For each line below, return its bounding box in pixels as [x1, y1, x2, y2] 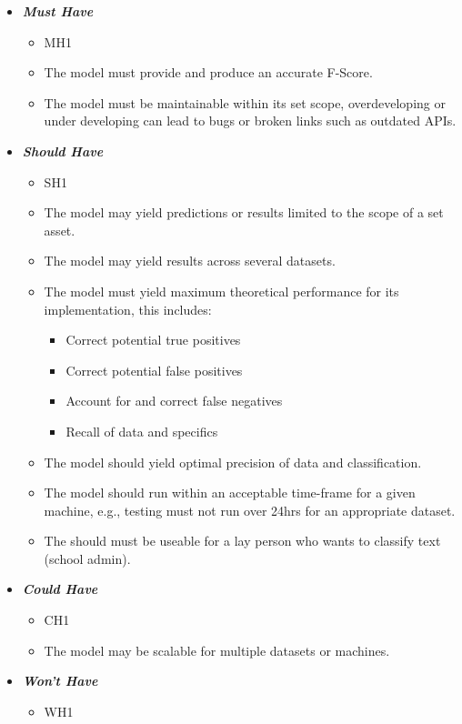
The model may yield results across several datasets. [44, 251, 336, 270]
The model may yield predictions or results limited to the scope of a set [44, 203, 444, 222]
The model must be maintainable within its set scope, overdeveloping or [44, 93, 446, 112]
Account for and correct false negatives [65, 391, 283, 410]
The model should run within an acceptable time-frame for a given [44, 483, 416, 502]
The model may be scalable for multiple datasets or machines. [44, 640, 390, 659]
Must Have [22, 2, 94, 20]
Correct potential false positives [65, 360, 243, 379]
